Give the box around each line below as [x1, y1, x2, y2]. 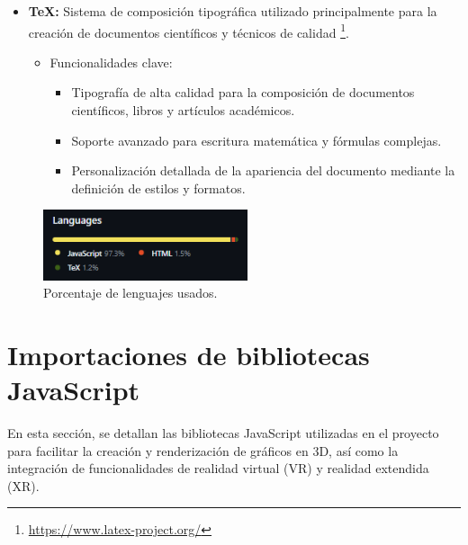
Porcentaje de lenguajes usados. [43, 283, 218, 302]
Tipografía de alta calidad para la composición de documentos [71, 83, 415, 102]
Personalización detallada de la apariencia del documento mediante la [71, 161, 455, 180]
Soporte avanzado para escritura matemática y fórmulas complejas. [71, 130, 442, 149]
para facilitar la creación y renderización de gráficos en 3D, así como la [7, 441, 399, 460]
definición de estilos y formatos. [71, 178, 246, 197]
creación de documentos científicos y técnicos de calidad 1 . [28, 20, 349, 41]
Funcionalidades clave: [49, 52, 173, 71]
